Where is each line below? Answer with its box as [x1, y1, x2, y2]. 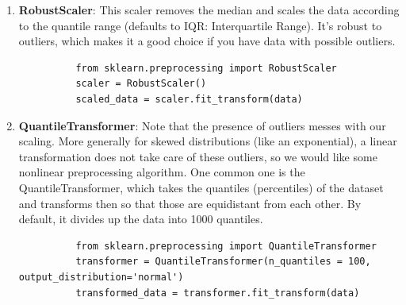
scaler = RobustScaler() [75, 78, 207, 90]
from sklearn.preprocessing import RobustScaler [75, 62, 337, 74]
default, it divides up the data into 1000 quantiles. [18, 210, 263, 227]
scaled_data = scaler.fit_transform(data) [75, 93, 303, 105]
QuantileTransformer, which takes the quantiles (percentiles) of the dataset [18, 179, 384, 195]
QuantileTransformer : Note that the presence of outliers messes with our [18, 117, 386, 133]
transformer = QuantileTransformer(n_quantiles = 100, [75, 256, 371, 268]
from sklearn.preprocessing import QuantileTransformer [75, 240, 377, 252]
